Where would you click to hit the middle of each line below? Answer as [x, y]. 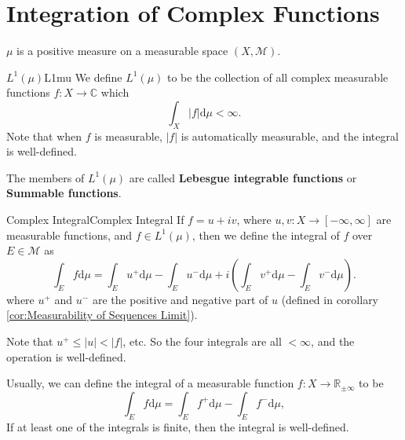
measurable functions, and [69, 235]
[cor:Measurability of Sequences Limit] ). [102, 315]
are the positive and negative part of [180, 299]
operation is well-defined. [66, 356]
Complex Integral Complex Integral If [95, 220]
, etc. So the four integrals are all [202, 341]
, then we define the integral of [266, 235]
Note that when [44, 136]
